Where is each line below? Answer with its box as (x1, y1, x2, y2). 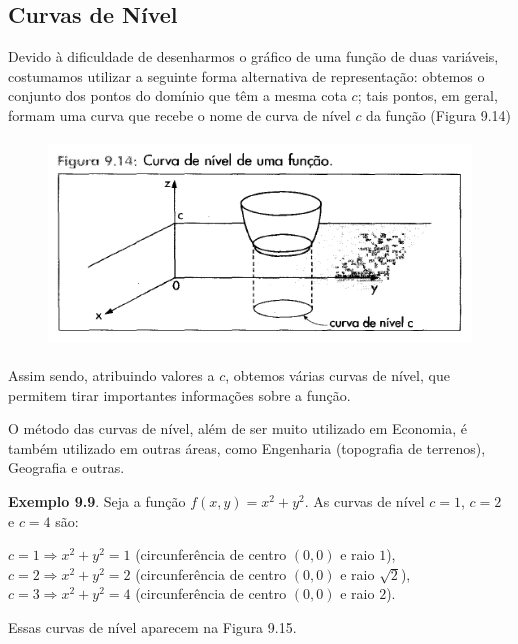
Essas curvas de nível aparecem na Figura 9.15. (8, 616, 297, 637)
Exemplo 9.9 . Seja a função (8, 491, 186, 511)
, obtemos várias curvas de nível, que (225, 365, 450, 386)
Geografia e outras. (8, 457, 125, 478)
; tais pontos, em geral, (357, 85, 498, 106)
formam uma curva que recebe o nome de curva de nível (8, 104, 351, 125)
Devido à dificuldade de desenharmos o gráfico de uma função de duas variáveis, (8, 46, 499, 67)
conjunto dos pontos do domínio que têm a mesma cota (8, 85, 347, 106)
